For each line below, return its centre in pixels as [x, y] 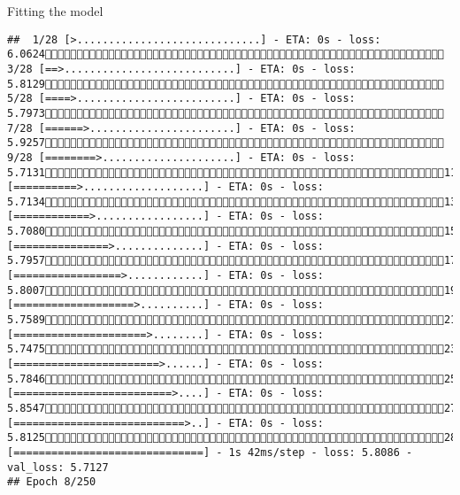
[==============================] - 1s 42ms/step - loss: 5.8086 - [210, 452]
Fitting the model [55, 11]
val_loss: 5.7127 [58, 467]
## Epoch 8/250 [52, 482]
